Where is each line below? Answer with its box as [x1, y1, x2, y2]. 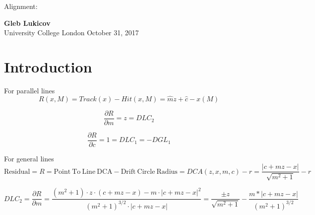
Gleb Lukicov [4, 17, 51, 28]
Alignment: [4, 1, 38, 11]
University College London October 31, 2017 [4, 27, 139, 38]
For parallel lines [4, 85, 55, 95]
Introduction [4, 56, 92, 76]
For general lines [4, 153, 54, 163]
